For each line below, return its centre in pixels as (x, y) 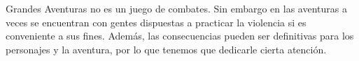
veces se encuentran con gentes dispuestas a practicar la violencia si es (156, 22)
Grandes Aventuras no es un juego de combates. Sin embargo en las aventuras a (176, 8)
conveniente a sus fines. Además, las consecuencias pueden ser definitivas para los (180, 36)
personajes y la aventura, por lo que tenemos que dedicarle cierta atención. (166, 49)
